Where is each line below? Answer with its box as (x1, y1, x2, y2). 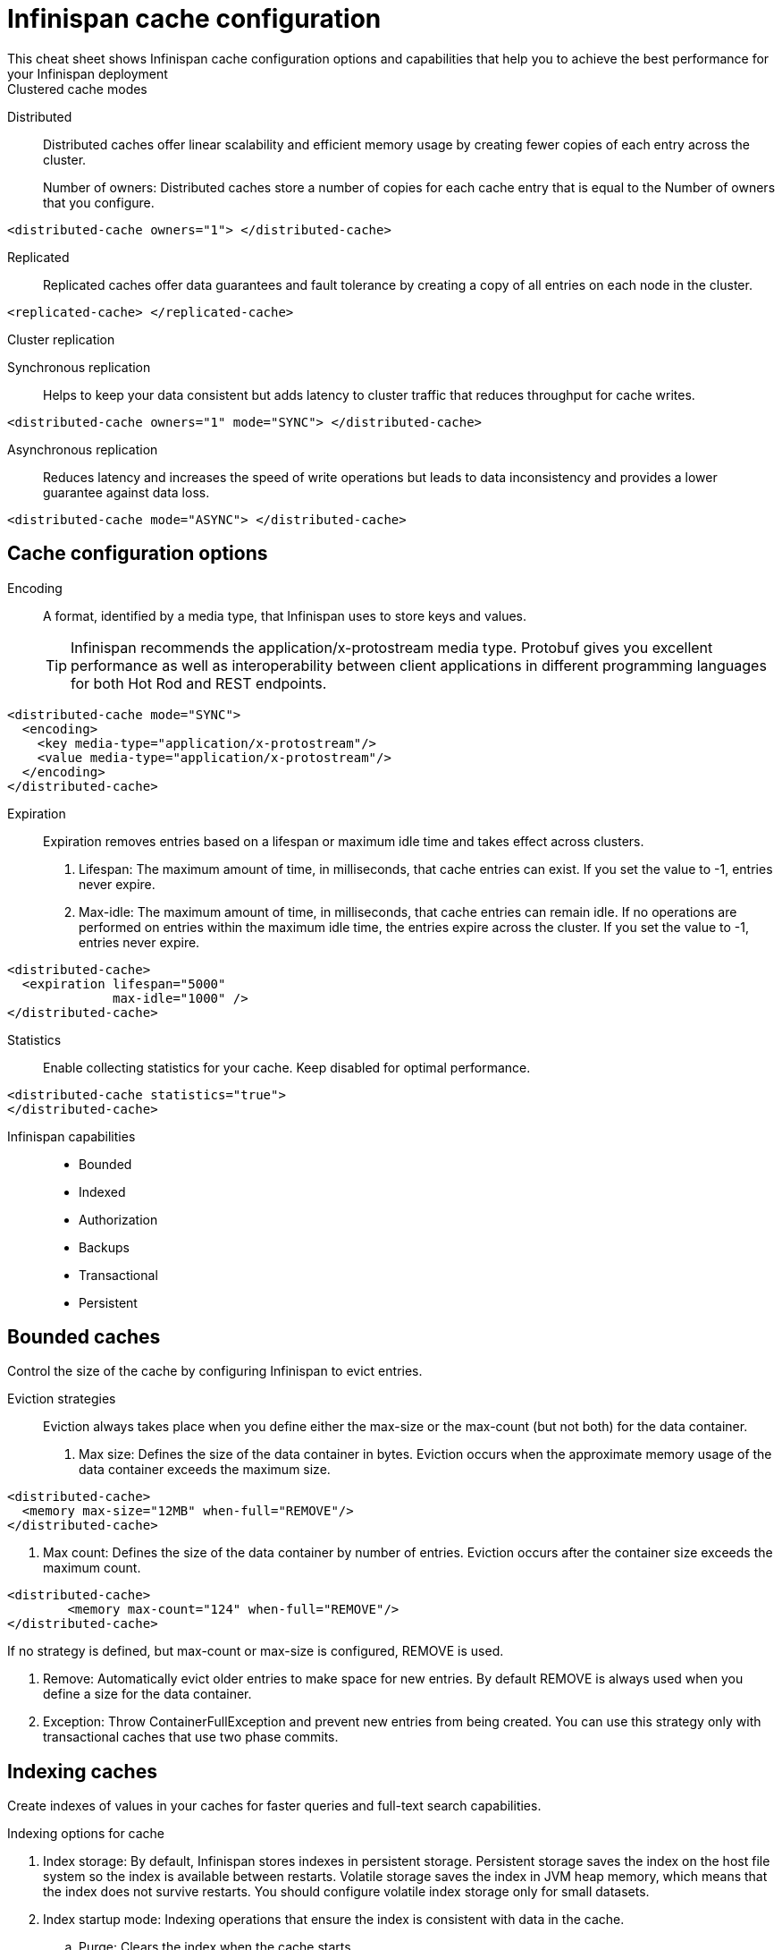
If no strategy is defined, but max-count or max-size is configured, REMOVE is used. (7, 1643, 504, 1659)
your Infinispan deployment (7, 65, 168, 81)
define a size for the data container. (43, 1686, 252, 1702)
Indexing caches (7, 1759, 157, 1783)
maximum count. (43, 1560, 141, 1576)
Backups (79, 1239, 130, 1255)
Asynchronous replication (7, 441, 158, 457)
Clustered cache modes (7, 81, 147, 97)
